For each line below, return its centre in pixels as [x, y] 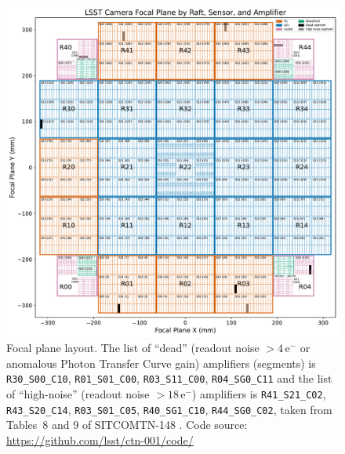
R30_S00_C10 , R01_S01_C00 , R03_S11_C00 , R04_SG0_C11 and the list [169, 378]
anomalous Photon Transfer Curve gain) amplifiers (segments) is [161, 363]
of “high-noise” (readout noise [78, 393]
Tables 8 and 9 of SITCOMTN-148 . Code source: [127, 425]
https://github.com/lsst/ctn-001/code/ [100, 439]
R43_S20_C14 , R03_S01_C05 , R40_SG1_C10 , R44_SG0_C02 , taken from [169, 409]
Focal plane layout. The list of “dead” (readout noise [133, 348]
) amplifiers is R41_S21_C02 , [259, 393]
